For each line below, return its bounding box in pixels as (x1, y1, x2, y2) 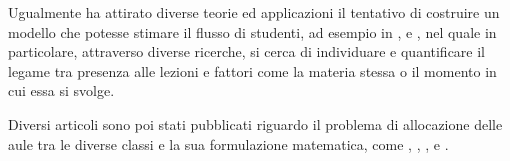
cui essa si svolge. (8, 80, 115, 101)
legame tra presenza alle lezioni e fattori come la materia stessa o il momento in (8, 60, 497, 81)
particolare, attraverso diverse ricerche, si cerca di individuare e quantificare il (8, 41, 486, 62)
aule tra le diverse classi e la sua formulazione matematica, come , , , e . (8, 133, 449, 154)
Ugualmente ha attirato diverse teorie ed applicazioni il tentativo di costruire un (8, 2, 500, 22)
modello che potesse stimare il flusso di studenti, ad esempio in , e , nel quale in (8, 21, 497, 42)
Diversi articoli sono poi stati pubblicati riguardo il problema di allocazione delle (8, 113, 503, 134)
